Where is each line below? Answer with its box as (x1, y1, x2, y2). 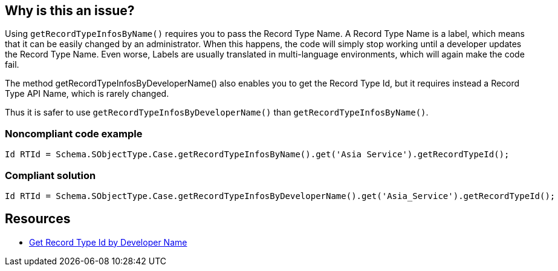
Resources (5, 211, 71, 227)
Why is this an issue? (5, 3, 135, 18)
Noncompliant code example (5, 127, 143, 140)
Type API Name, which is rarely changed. (5, 88, 169, 99)
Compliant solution (5, 169, 96, 181)
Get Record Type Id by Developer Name (29, 237, 187, 247)
